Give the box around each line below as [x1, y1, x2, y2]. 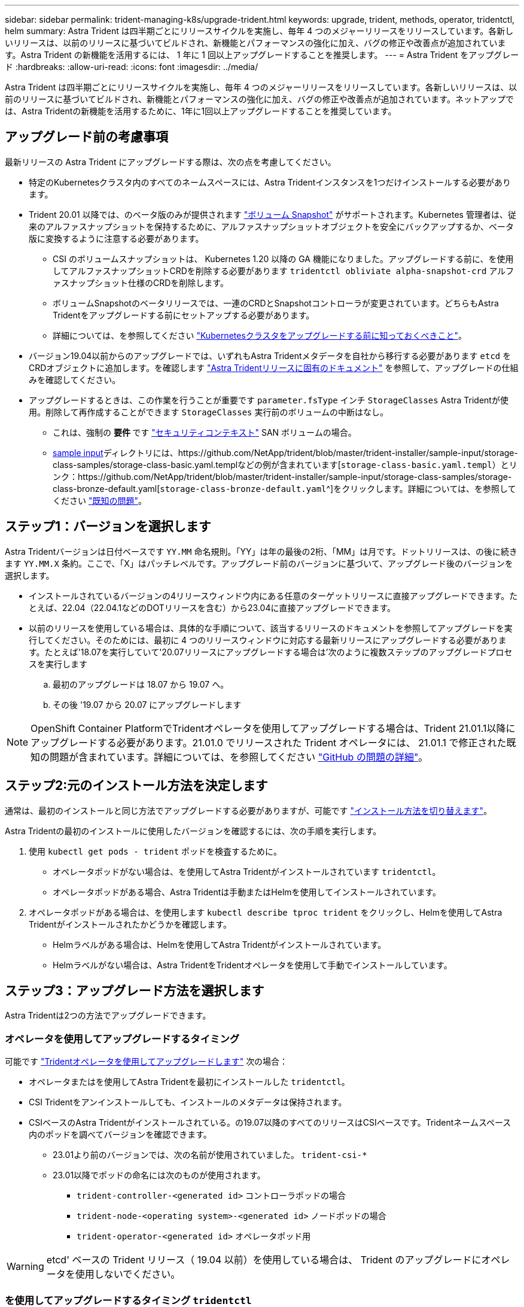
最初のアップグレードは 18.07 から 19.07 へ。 [53, 679, 229, 689]
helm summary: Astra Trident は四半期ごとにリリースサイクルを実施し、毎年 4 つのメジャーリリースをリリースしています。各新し [5, 26, 514, 36]
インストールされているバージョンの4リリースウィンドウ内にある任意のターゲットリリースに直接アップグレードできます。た [29, 590, 518, 601]
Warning [7, 1260, 44, 1273]
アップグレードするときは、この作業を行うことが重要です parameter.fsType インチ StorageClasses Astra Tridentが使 [29, 394, 508, 405]
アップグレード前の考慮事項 [5, 129, 168, 145]
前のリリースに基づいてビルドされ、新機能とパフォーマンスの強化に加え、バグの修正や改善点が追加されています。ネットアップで [5, 94, 514, 104]
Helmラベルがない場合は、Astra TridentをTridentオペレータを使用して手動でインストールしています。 [53, 959, 452, 970]
